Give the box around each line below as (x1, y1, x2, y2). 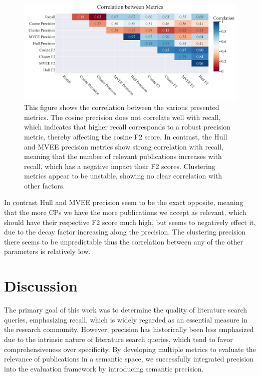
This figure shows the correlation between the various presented (24, 102, 219, 112)
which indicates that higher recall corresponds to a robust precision (24, 121, 231, 132)
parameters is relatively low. (4, 246, 91, 256)
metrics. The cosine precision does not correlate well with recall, (24, 111, 221, 122)
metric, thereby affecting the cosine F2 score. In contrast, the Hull (24, 131, 227, 141)
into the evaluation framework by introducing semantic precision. (4, 363, 204, 373)
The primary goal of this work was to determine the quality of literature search (4, 304, 247, 315)
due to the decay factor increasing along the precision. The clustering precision (4, 226, 246, 237)
